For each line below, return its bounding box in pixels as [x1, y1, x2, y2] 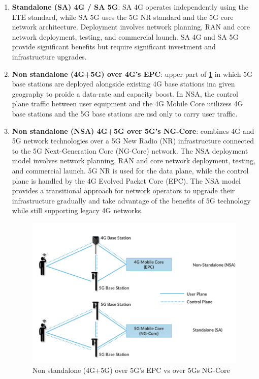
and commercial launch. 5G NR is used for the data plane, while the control [12, 165, 249, 176]
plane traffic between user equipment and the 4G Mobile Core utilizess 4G [12, 98, 243, 109]
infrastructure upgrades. [12, 51, 87, 62]
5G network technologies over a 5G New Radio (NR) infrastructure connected [12, 135, 254, 146]
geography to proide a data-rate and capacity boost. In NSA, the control [12, 88, 238, 99]
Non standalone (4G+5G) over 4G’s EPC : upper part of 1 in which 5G [12, 68, 253, 79]
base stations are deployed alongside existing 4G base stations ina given [12, 78, 235, 89]
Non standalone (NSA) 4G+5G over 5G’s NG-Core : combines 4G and [12, 125, 254, 136]
